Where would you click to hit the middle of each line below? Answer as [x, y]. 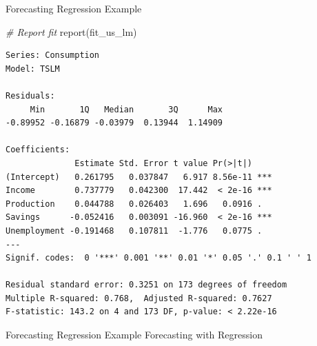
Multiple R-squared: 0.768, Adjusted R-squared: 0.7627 [139, 298]
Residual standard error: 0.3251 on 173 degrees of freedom [146, 285]
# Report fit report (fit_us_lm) [71, 31]
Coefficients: [38, 150]
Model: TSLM [33, 69]
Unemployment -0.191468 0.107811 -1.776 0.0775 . [134, 231]
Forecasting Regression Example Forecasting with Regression [134, 335]
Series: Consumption [53, 55]
